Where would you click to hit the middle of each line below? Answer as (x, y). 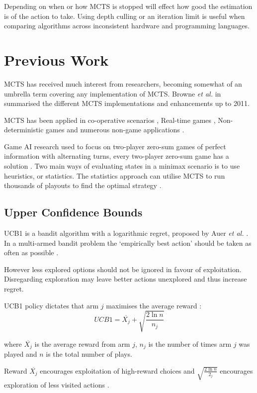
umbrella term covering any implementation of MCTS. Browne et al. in (113, 93)
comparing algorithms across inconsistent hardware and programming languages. (127, 26)
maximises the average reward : (154, 305)
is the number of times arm (190, 344)
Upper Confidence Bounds (73, 212)
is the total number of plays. (89, 354)
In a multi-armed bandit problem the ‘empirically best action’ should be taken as (128, 243)
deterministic (24, 130)
